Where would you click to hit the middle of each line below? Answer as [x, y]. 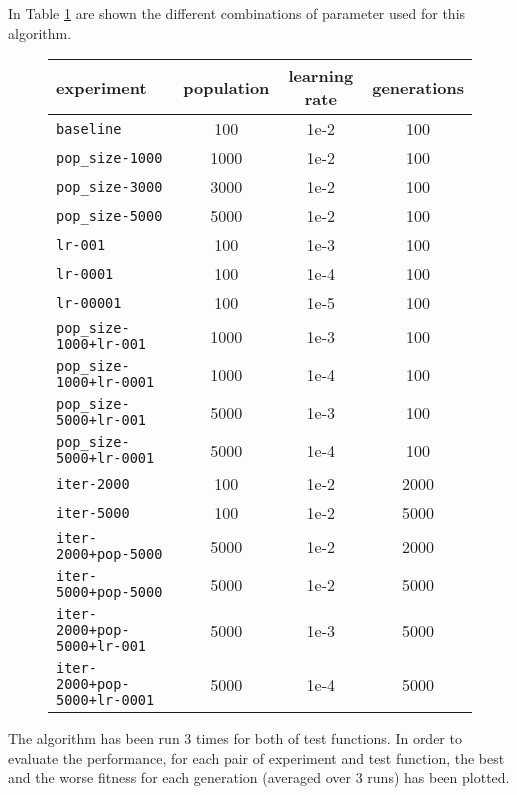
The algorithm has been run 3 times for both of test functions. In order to [235, 738]
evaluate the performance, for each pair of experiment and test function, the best [256, 757]
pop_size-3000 [109, 186]
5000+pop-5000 [109, 592]
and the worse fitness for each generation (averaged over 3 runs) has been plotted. [259, 777]
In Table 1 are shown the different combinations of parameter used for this [237, 13]
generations [418, 87]
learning [321, 76]
